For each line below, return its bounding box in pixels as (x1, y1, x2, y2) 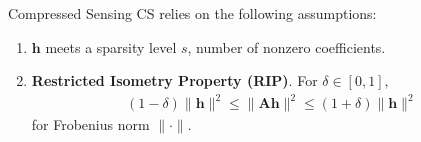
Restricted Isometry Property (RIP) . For (31, 70, 318, 91)
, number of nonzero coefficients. (187, 36, 386, 57)
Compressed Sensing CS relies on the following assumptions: (8, 3, 377, 23)
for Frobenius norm (31, 114, 150, 135)
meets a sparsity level (45, 36, 177, 57)
